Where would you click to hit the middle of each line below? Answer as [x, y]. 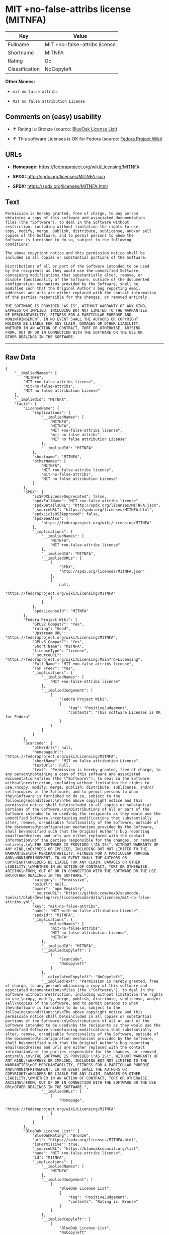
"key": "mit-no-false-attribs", [66, 907]
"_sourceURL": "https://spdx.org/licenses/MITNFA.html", [93, 510]
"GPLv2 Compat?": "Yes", [58, 625]
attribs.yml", [20, 902]
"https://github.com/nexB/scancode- [102, 893]
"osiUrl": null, [49, 884]
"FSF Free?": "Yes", [54, 668]
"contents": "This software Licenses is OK [114, 713]
